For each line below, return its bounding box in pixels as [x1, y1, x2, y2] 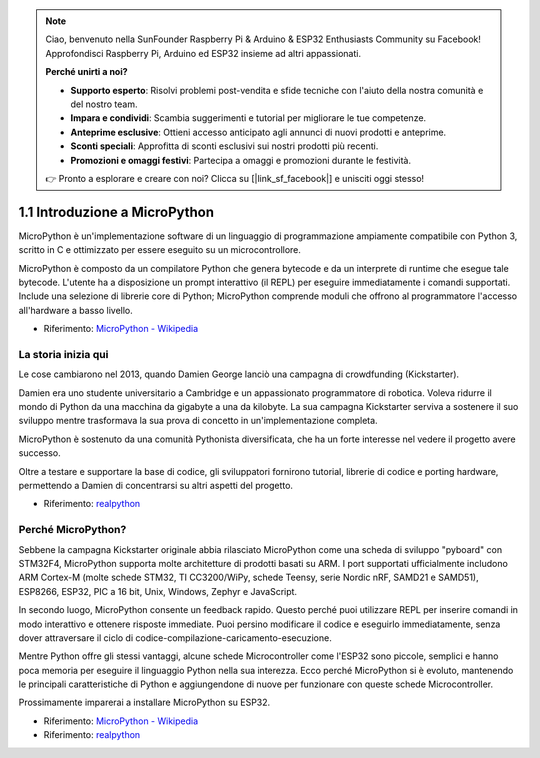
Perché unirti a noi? [45, 66, 129, 78]
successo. [18, 447, 62, 459]
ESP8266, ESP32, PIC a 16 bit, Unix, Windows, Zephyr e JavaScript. [18, 585, 298, 597]
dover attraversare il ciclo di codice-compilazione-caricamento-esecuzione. [18, 631, 332, 644]
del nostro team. [70, 98, 138, 110]
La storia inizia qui [18, 347, 109, 361]
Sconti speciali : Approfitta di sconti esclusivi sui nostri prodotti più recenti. [70, 140, 379, 152]
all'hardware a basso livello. [18, 304, 134, 316]
